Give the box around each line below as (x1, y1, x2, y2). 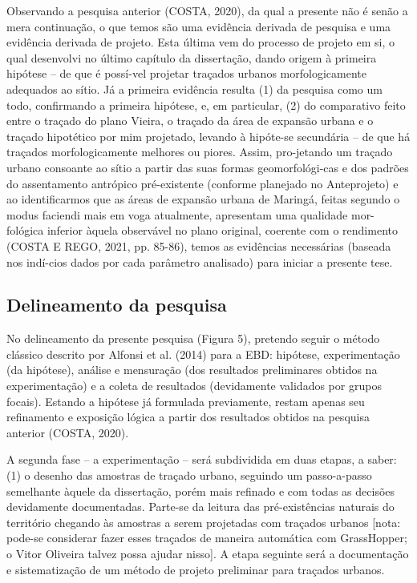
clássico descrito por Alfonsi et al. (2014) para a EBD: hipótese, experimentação (6, 345, 400, 362)
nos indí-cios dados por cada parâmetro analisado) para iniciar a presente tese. (6, 253, 393, 270)
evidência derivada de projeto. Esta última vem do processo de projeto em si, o (6, 34, 395, 50)
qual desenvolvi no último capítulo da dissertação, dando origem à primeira (6, 49, 377, 66)
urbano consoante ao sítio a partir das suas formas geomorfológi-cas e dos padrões (6, 159, 409, 175)
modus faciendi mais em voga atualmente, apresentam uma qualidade (6, 206, 348, 223)
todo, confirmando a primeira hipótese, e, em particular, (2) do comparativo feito (6, 96, 406, 113)
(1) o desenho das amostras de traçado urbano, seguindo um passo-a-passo (6, 467, 372, 484)
